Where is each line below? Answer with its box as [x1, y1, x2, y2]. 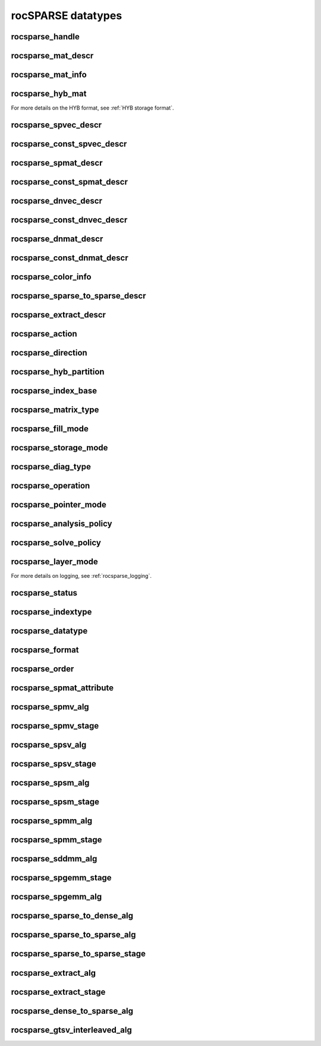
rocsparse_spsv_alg [11, 740, 87, 750]
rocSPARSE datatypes [11, 9, 122, 22]
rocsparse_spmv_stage [11, 721, 99, 731]
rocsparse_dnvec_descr [11, 195, 102, 206]
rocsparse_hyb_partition [11, 367, 105, 377]
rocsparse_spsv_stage [11, 759, 96, 769]
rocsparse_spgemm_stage [11, 873, 112, 883]
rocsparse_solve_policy [11, 538, 101, 548]
